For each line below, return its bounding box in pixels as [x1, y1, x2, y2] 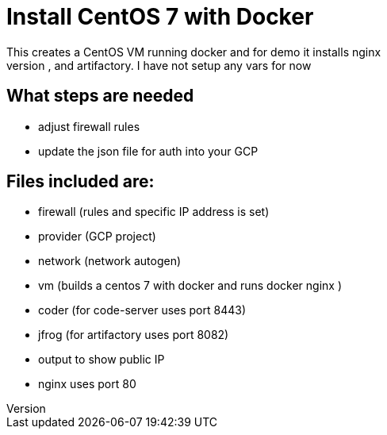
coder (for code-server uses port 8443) [38, 303, 247, 318]
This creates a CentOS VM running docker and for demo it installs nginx [6, 44, 381, 59]
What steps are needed [6, 86, 194, 106]
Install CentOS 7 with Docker [6, 3, 314, 30]
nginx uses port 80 [38, 377, 136, 391]
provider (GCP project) [38, 229, 156, 244]
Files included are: [6, 171, 155, 192]
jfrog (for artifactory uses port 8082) [38, 328, 229, 342]
